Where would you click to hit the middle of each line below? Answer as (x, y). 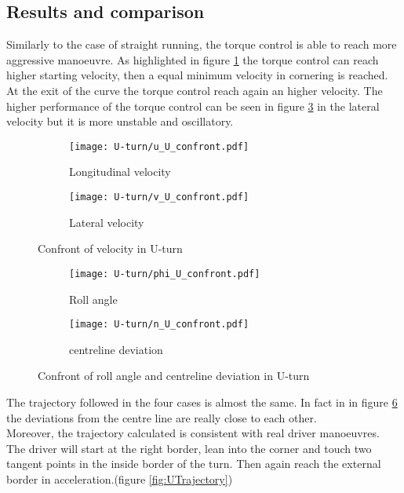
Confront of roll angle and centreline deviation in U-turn (174, 376)
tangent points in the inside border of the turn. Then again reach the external (194, 464)
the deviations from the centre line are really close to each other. (162, 417)
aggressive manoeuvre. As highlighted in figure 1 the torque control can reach (193, 59)
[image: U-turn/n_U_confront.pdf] (159, 325)
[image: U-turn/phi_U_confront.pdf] (165, 274)
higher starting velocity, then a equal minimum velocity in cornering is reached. (197, 75)
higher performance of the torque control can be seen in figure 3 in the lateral (193, 106)
